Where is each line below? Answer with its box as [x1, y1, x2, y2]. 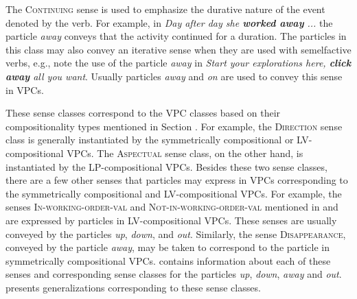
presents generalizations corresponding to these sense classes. [5, 280, 261, 294]
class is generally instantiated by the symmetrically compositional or [5, 132, 294, 147]
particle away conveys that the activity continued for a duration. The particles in [5, 29, 347, 43]
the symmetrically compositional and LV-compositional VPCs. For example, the [5, 186, 342, 200]
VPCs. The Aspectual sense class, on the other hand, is [67, 145, 303, 160]
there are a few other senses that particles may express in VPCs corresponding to [5, 173, 348, 187]
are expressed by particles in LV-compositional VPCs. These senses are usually [5, 213, 337, 227]
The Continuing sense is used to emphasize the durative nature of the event [5, 2, 325, 16]
